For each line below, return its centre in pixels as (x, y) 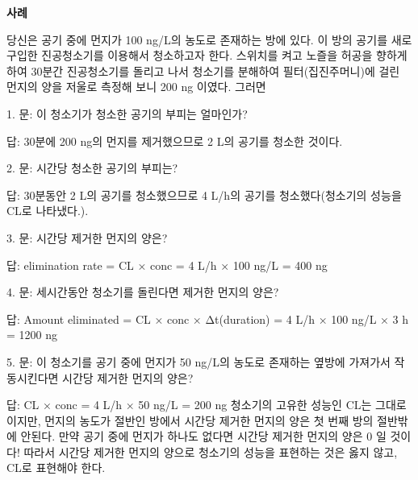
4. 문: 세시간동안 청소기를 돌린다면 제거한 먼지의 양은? (143, 292)
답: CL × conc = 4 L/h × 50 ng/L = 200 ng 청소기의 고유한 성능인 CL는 (189, 405)
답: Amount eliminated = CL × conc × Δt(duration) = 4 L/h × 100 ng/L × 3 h (208, 319)
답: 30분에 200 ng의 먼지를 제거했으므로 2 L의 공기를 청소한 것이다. (175, 141)
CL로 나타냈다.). (48, 211)
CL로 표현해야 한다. (56, 468)
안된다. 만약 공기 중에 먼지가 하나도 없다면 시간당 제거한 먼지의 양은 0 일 (203, 436)
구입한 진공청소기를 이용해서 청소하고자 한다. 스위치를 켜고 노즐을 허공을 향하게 (207, 55)
